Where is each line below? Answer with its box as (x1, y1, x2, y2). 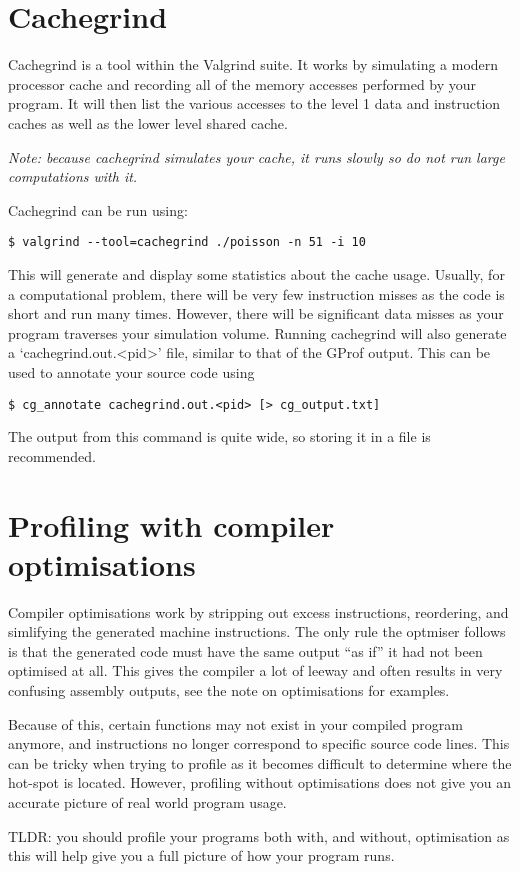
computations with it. (8, 166, 138, 187)
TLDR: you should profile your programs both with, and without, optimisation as (8, 825, 510, 846)
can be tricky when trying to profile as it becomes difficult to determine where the (8, 752, 512, 773)
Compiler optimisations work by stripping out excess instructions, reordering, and (8, 601, 509, 622)
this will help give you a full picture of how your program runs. (8, 845, 395, 866)
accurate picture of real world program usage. (8, 792, 287, 812)
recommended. (8, 445, 96, 466)
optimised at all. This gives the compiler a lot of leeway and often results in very (8, 660, 503, 681)
